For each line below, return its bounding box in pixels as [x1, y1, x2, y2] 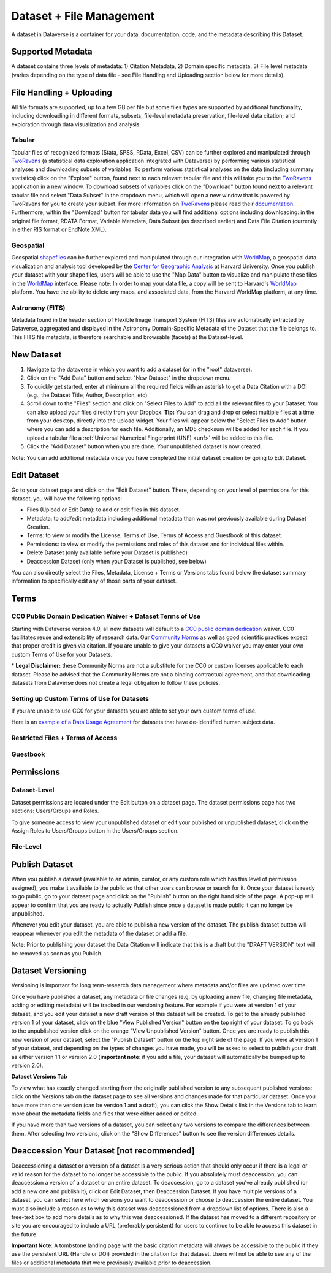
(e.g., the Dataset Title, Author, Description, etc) [26, 391, 148, 399]
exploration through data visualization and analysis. [11, 120, 141, 128]
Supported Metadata [11, 47, 93, 57]
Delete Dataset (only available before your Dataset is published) [26, 549, 188, 556]
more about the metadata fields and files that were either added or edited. [11, 1110, 199, 1117]
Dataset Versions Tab [11, 1073, 67, 1080]
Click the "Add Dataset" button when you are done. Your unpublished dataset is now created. [26, 443, 262, 450]
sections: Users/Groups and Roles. [11, 807, 99, 815]
